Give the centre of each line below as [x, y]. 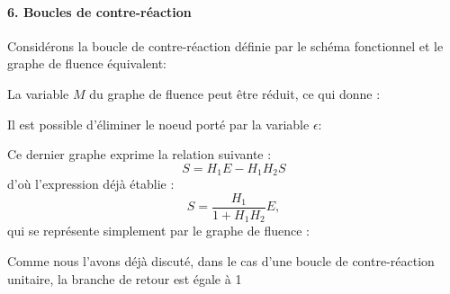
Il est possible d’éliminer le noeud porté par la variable [158, 124]
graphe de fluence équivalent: [87, 63]
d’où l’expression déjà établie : [91, 184]
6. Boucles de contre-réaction [99, 11]
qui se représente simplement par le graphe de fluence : [158, 231]
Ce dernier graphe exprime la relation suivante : [139, 154]
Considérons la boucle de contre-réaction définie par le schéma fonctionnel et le [225, 45]
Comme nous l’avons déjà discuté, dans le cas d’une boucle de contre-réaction [221, 260]
